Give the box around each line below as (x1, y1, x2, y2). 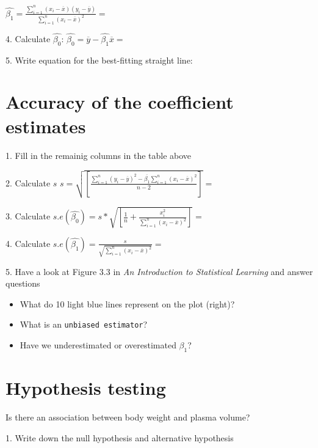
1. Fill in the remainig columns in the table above (5, 149, 192, 161)
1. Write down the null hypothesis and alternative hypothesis (5, 431, 234, 444)
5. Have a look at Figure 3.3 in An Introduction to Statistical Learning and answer (5, 265, 313, 277)
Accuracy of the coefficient (5, 89, 234, 114)
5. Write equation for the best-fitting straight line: (5, 53, 193, 66)
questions (5, 277, 40, 290)
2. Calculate (5, 176, 51, 189)
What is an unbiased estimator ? (20, 318, 148, 331)
